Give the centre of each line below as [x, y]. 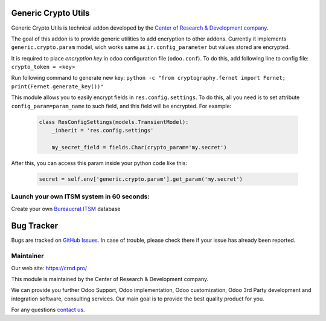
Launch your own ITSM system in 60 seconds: [81, 196]
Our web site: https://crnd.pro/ [49, 268]
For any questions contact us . [48, 310]
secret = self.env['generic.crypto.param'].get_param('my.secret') [141, 179]
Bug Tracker [35, 226]
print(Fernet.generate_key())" [57, 86]
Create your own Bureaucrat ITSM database [66, 209]
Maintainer [27, 256]
